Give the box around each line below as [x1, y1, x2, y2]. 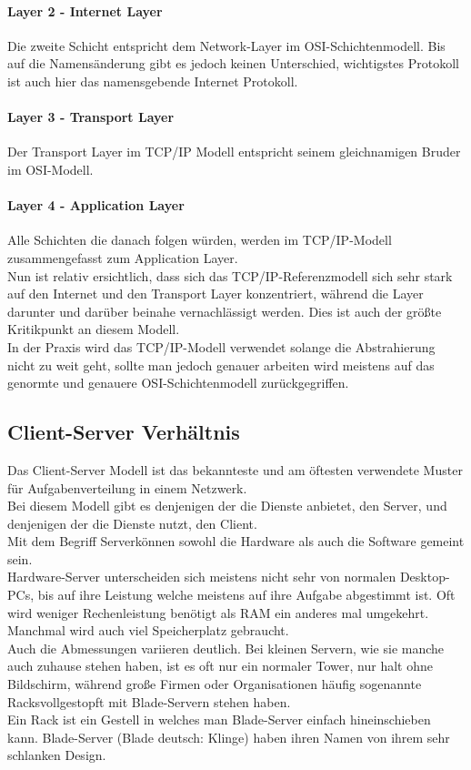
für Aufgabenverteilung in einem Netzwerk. [7, 478, 247, 497]
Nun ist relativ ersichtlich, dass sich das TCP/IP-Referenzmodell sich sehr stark [7, 266, 453, 285]
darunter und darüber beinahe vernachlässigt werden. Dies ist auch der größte [7, 301, 442, 320]
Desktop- [399, 567, 450, 586]
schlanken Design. [7, 745, 106, 765]
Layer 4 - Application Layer [7, 196, 185, 215]
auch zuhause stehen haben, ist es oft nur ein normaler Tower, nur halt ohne [7, 656, 433, 675]
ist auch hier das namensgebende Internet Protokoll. [7, 71, 298, 90]
